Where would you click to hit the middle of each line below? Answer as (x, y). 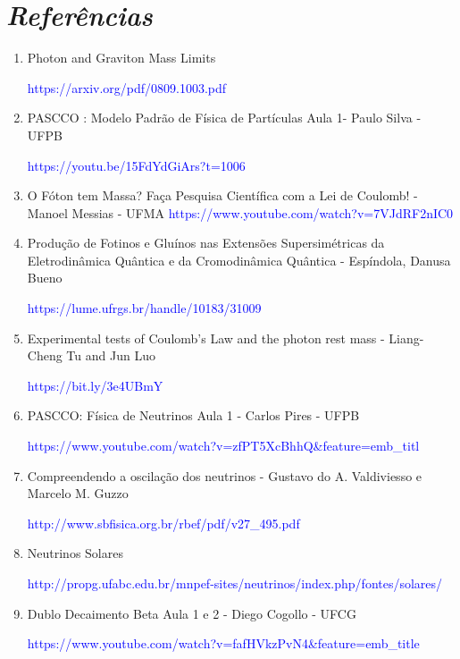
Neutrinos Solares (75, 553)
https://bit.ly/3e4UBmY (95, 385)
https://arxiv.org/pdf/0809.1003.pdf (127, 87)
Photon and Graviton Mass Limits (121, 58)
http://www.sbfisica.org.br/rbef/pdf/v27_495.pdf (163, 523)
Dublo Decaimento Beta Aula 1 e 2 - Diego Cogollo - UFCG (192, 613)
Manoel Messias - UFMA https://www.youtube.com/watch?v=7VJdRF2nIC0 (240, 212)
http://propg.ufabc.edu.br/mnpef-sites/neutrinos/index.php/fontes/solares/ (235, 583)
